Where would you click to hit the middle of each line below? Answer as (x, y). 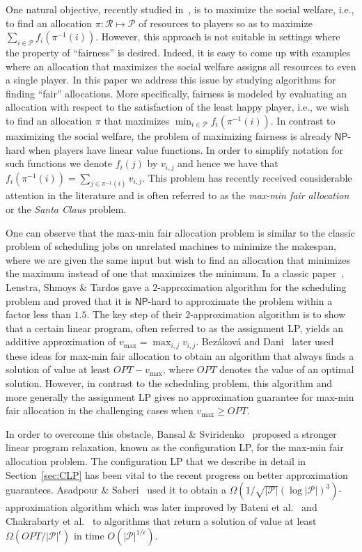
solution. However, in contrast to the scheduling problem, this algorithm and (169, 383)
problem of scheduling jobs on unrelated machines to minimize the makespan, (171, 246)
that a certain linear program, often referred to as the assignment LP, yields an (175, 328)
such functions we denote (59, 163)
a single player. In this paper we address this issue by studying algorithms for (171, 80)
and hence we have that (228, 163)
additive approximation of (61, 341)
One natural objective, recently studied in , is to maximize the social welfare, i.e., (180, 9)
